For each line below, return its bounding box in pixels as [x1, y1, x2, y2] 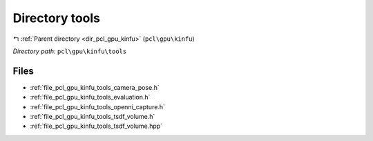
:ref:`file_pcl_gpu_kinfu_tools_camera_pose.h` [30, 83, 160, 91]
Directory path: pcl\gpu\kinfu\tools [12, 47, 127, 55]
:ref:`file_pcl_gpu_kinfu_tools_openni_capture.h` [30, 102, 166, 111]
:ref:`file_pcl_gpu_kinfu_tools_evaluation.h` [30, 93, 151, 102]
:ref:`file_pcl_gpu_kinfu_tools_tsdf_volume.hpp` [30, 122, 162, 131]
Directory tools [12, 10, 100, 26]
